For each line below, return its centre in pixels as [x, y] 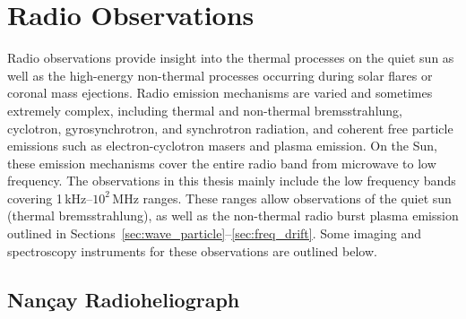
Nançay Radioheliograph [124, 299]
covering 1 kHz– [50, 198]
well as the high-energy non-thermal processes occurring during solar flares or [220, 75]
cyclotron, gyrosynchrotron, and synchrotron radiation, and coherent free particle [230, 128]
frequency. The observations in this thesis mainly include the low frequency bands [232, 181]
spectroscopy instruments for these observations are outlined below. [192, 250]
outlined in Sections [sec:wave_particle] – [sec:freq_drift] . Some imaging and [215, 233]
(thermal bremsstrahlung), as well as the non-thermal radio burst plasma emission [233, 216]
